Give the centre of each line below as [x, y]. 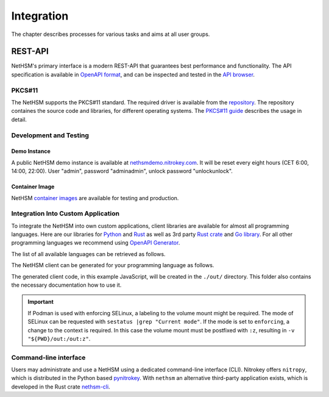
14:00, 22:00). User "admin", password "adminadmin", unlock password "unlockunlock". [122, 171]
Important [41, 302]
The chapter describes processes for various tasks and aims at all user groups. [111, 34]
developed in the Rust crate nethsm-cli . [61, 387]
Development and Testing [50, 135]
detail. [19, 120]
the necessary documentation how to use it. [66, 285]
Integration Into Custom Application [65, 213]
